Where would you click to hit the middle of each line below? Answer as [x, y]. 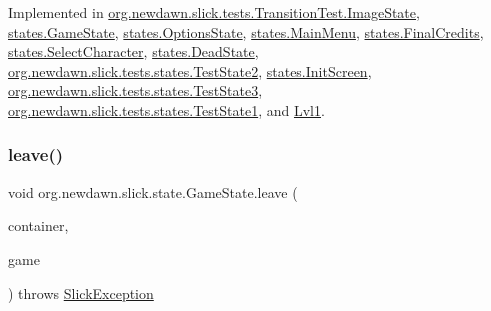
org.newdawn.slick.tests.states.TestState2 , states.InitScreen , [190, 70]
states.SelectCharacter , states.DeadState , [133, 51]
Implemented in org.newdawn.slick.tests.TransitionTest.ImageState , [214, 12]
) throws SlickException [81, 292]
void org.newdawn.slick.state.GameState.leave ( [153, 191]
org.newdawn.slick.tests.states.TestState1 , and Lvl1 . [166, 109]
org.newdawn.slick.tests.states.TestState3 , [135, 90]
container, [38, 225]
